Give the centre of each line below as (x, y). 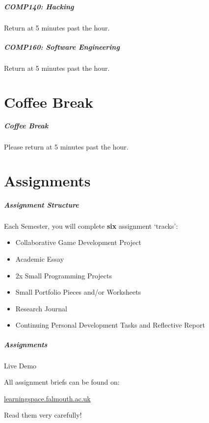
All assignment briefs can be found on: (62, 382)
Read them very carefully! (43, 415)
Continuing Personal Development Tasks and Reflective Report (110, 325)
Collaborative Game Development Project (78, 242)
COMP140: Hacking (39, 6)
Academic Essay (40, 258)
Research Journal (41, 308)
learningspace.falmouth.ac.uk (47, 398)
